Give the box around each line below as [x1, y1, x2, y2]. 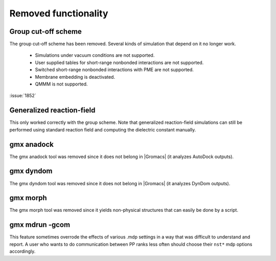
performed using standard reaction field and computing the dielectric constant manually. [9, 126, 196, 133]
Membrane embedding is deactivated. [35, 74, 115, 80]
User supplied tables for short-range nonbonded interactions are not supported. [35, 59, 204, 66]
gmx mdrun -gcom [9, 221, 71, 229]
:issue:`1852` [9, 93, 36, 99]
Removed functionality [9, 8, 108, 19]
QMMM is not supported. [35, 81, 88, 87]
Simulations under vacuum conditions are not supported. [35, 52, 155, 58]
